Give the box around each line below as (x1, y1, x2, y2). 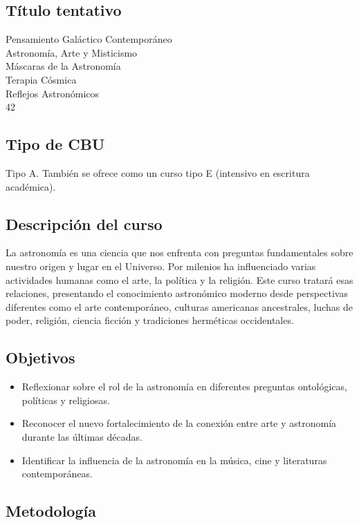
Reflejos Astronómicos (6, 86, 100, 100)
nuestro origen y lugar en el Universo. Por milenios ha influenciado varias (6, 258, 316, 273)
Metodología (6, 500, 96, 522)
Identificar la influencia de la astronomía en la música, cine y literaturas (21, 452, 327, 467)
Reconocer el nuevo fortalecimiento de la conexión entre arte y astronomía (21, 416, 337, 430)
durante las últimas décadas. (21, 429, 142, 443)
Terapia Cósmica (6, 72, 77, 86)
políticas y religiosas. (21, 392, 110, 407)
